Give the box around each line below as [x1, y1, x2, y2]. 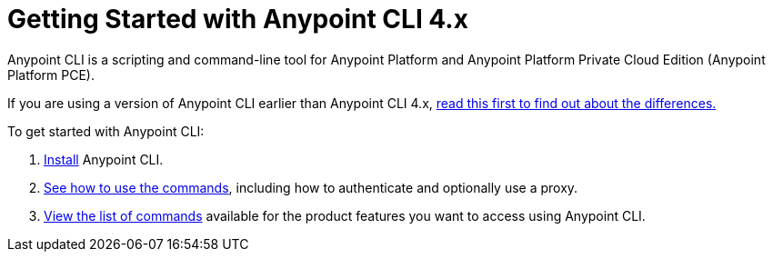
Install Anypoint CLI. [44, 151, 164, 167]
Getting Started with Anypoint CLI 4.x [7, 4, 468, 35]
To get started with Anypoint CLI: [7, 123, 205, 139]
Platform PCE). [7, 66, 95, 83]
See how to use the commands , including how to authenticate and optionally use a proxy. [44, 179, 578, 195]
